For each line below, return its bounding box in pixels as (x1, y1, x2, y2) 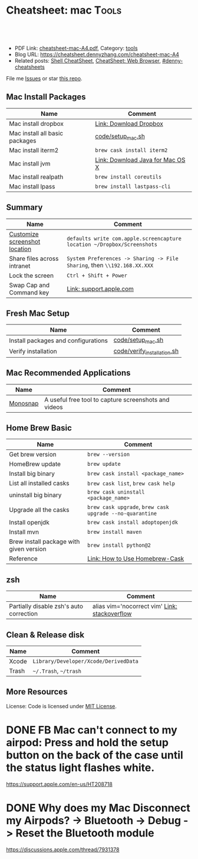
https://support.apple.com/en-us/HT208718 (6, 780, 113, 787)
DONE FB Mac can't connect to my (6, 724, 178, 737)
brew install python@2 (87, 542, 151, 549)
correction (9, 610, 38, 618)
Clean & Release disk (6, 630, 85, 640)
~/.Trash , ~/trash (32, 667, 81, 675)
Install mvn (9, 528, 39, 536)
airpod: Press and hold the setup (6, 736, 169, 749)
